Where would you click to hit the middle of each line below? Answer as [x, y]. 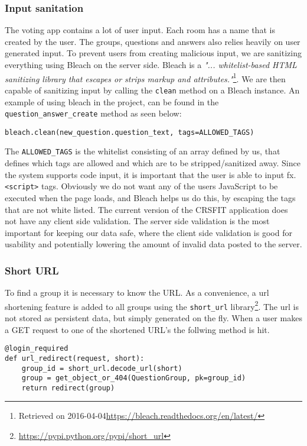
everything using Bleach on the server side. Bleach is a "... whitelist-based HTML [151, 64]
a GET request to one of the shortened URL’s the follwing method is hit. [137, 329]
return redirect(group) [68, 388]
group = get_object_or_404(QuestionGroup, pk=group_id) [134, 378]
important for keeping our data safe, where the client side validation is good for [148, 232]
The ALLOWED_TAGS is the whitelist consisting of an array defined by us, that [143, 151]
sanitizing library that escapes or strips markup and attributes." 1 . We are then [145, 77]
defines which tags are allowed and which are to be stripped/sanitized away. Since [153, 163]
